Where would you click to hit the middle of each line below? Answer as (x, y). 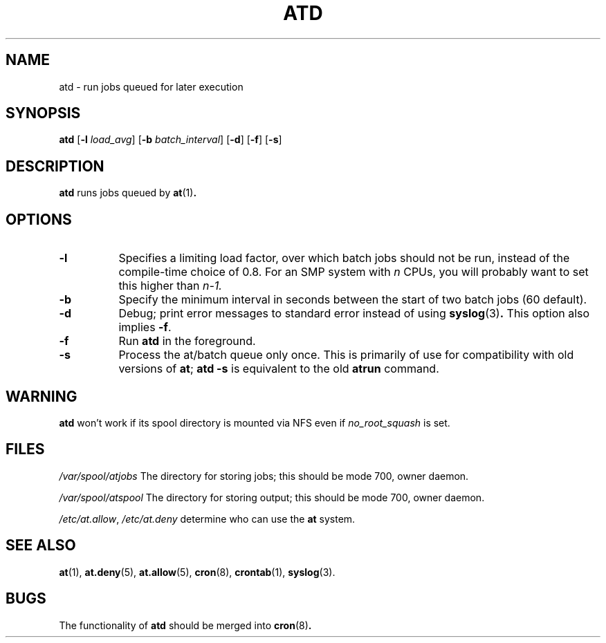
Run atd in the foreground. (187, 341)
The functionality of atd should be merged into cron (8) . (185, 625)
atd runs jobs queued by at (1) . (128, 193)
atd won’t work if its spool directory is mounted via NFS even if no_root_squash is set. (255, 422)
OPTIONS (39, 219)
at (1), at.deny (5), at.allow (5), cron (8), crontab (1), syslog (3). (197, 572)
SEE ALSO (41, 546)
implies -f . (145, 327)
